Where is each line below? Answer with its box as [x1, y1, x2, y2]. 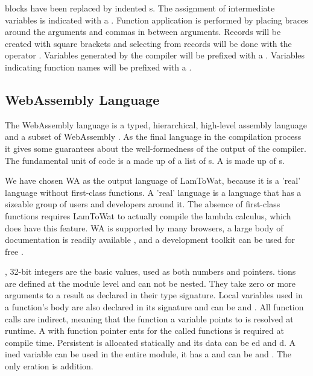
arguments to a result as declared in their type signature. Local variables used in [5, 289, 303, 301]
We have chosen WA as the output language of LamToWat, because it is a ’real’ [5, 174, 301, 187]
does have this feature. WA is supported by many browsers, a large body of [5, 221, 283, 234]
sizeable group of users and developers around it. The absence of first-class [5, 198, 280, 210]
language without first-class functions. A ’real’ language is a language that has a [5, 186, 302, 198]
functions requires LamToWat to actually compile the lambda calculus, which [5, 209, 291, 222]
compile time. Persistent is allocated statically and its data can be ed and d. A [5, 336, 296, 348]
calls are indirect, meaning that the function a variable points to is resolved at [5, 312, 294, 325]
